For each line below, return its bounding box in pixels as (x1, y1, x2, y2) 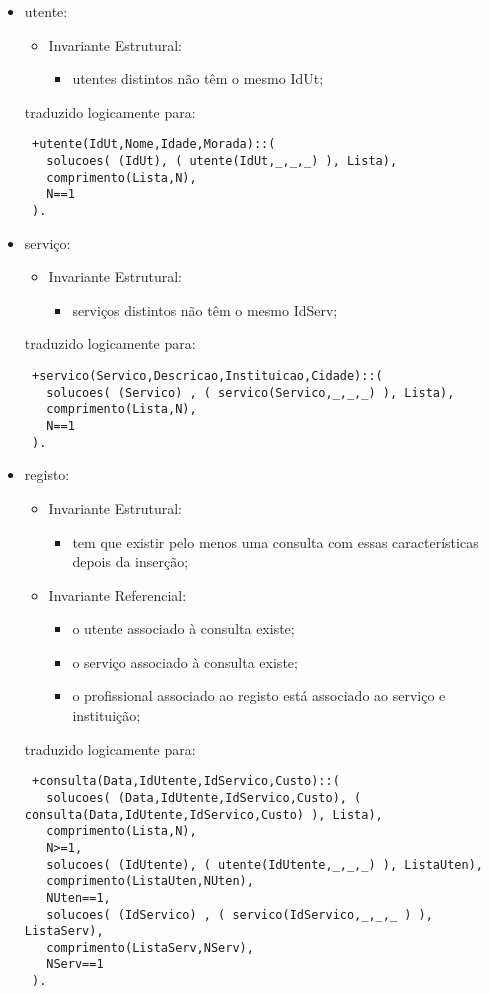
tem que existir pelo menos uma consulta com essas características (72, 531, 479, 552)
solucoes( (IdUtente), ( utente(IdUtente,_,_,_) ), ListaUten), (46, 857, 483, 872)
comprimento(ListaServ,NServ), (46, 940, 254, 955)
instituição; (72, 705, 141, 726)
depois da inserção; (72, 551, 189, 572)
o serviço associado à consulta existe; (72, 651, 298, 672)
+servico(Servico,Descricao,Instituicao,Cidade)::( (31, 369, 383, 384)
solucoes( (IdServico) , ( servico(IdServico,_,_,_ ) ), (46, 907, 433, 922)
